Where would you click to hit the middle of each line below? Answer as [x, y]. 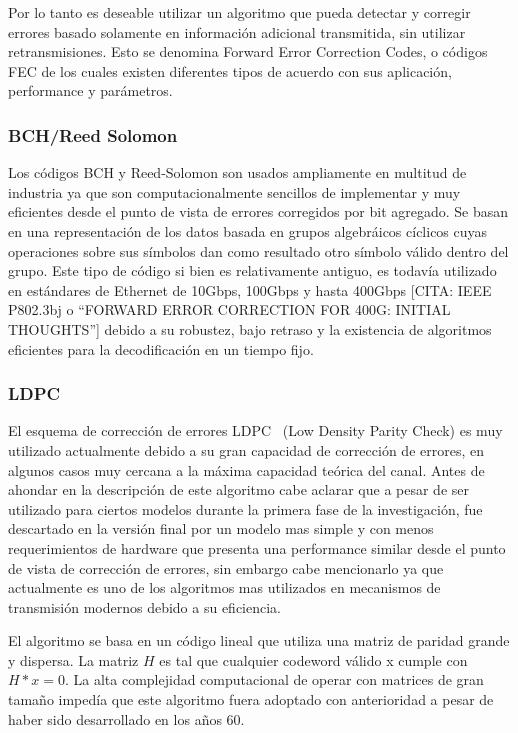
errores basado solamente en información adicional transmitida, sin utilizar [237, 31]
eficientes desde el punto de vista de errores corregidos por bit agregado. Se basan [258, 211]
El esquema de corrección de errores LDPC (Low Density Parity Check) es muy [255, 430]
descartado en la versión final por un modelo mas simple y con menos [221, 528]
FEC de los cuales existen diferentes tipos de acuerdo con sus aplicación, [230, 70]
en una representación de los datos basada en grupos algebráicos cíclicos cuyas [248, 230]
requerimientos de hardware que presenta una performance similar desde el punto [257, 547]
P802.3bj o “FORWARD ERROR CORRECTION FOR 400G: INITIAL [229, 309]
